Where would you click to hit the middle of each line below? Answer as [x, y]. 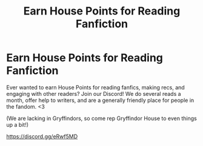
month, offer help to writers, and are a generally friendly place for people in [100, 100]
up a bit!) [18, 124]
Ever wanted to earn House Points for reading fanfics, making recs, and [95, 87]
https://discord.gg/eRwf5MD [42, 136]
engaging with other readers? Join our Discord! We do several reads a [94, 94]
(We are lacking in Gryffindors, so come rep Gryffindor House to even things [101, 118]
